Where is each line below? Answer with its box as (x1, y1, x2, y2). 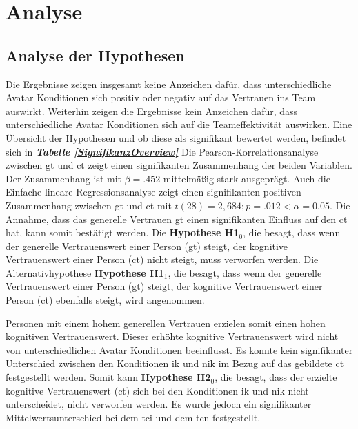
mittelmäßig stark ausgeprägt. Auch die (163, 171, 330, 185)
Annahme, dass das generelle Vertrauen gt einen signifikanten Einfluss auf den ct (6, 211, 348, 226)
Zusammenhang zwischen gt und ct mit (6, 198, 172, 212)
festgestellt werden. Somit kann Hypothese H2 (6, 370, 211, 384)
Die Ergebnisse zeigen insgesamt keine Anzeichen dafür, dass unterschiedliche (6, 76, 332, 91)
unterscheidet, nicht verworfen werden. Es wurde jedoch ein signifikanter (6, 397, 312, 411)
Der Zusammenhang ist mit (6, 171, 121, 185)
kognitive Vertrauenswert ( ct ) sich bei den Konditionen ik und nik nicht (6, 383, 309, 397)
